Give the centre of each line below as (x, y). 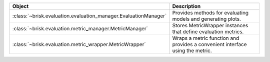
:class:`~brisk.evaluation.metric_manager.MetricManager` (80, 29)
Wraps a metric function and (206, 38)
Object (20, 6)
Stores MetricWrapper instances (210, 26)
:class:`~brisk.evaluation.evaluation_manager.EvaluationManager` (89, 16)
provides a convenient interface (209, 44)
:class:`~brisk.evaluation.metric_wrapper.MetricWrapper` (79, 44)
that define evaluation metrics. (208, 31)
